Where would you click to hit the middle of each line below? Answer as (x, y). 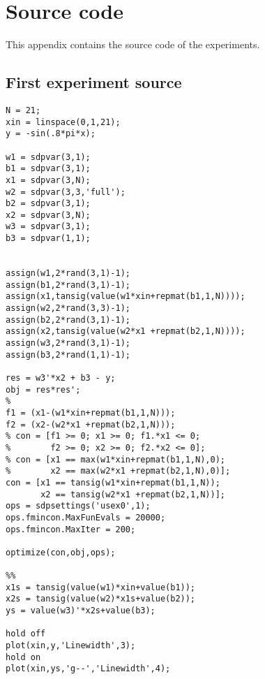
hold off (26, 634)
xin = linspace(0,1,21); (63, 122)
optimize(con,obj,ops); (61, 552)
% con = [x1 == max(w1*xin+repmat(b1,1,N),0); (115, 459)
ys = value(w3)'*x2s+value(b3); (81, 611)
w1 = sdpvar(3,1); (48, 157)
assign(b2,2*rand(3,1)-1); (68, 320)
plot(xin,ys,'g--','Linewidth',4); (88, 669)
